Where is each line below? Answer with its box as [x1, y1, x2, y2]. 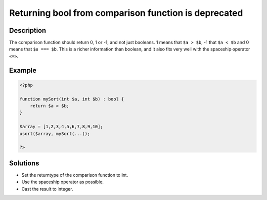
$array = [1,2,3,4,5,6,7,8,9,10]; [19, 124, 103, 130]
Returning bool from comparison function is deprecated [9, 7, 243, 18]
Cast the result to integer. [21, 186, 74, 192]
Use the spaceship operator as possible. [21, 179, 104, 185]
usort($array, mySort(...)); [19, 131, 90, 136]
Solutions [9, 159, 40, 167]
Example [9, 66, 37, 74]
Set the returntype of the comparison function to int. [21, 172, 128, 178]
